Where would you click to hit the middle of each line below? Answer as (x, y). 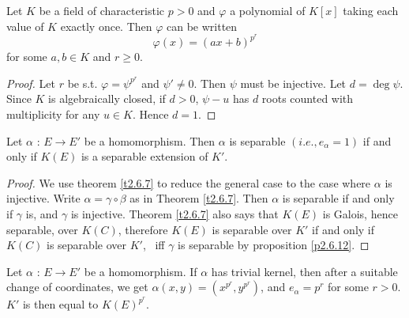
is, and (42, 213)
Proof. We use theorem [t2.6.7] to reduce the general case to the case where (189, 182)
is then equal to (60, 304)
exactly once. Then (106, 26)
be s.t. (83, 83)
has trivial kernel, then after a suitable (304, 271)
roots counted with (308, 98)
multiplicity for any (53, 114)
